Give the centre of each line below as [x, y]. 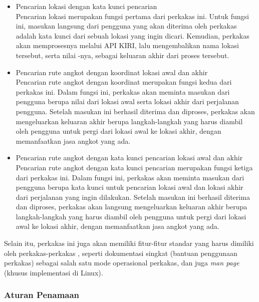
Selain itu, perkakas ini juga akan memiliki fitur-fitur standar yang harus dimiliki [129, 243]
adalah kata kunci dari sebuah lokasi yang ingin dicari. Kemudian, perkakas [133, 35]
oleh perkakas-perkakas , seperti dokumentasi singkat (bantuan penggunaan [121, 253]
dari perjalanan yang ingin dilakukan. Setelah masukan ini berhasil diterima [133, 197]
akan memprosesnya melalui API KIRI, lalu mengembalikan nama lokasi [127, 45]
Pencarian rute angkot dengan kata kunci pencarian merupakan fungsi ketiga [134, 167]
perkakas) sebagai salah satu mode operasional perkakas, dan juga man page [122, 263]
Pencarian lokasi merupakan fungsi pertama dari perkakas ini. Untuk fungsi [132, 16]
